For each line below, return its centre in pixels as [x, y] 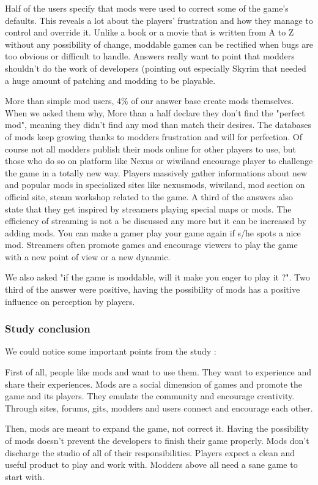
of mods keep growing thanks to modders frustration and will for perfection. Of [153, 136]
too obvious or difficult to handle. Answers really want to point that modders [150, 56]
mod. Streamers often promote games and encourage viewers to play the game [151, 245]
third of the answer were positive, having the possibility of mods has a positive [153, 289]
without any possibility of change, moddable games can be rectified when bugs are [159, 44]
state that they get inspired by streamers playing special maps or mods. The [148, 209]
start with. [25, 476]
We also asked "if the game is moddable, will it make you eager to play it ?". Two [157, 277]
